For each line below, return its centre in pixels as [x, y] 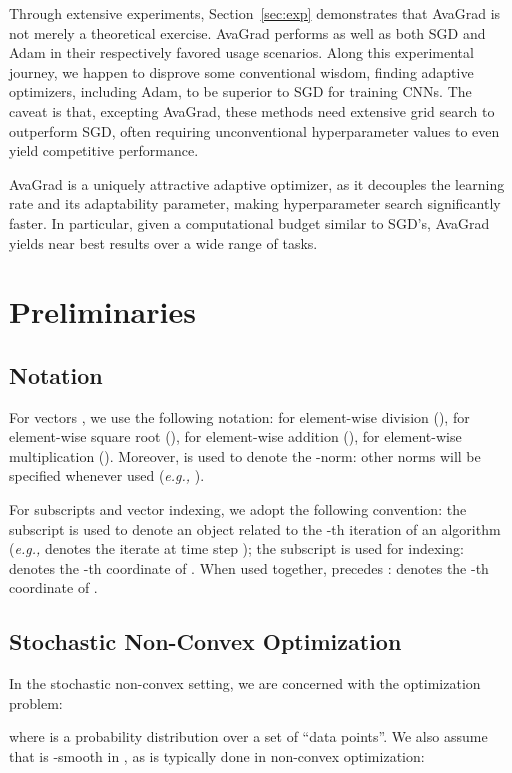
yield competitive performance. [104, 150]
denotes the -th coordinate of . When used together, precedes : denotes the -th [249, 567]
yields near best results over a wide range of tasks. [163, 242]
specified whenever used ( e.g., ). [107, 475]
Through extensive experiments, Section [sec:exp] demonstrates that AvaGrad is [255, 13]
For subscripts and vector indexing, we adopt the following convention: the [238, 509]
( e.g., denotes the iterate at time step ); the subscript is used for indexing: [236, 548]
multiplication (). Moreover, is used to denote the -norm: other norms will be [245, 455]
